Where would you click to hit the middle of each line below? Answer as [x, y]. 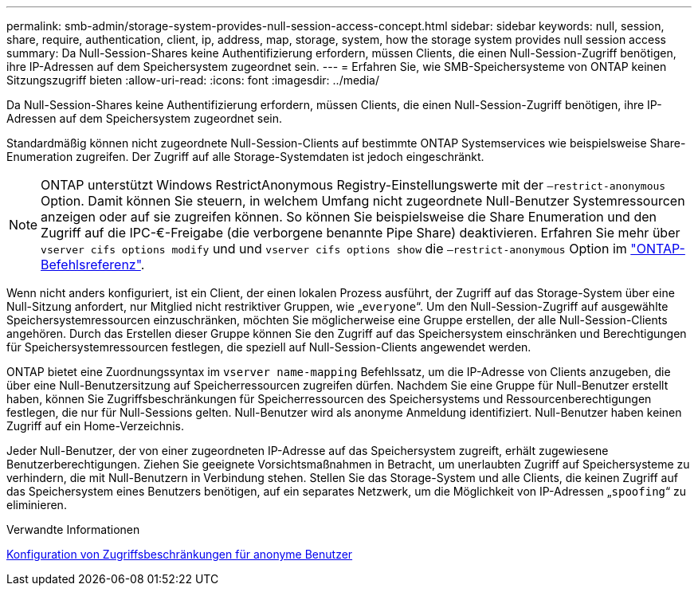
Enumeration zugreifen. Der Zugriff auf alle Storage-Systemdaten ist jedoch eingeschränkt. [245, 157]
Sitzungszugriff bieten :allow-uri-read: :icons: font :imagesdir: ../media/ [193, 80]
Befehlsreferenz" [91, 265]
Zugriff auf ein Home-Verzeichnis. [96, 426]
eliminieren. [37, 505]
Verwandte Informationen [73, 529]
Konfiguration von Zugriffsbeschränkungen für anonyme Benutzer [180, 554]
